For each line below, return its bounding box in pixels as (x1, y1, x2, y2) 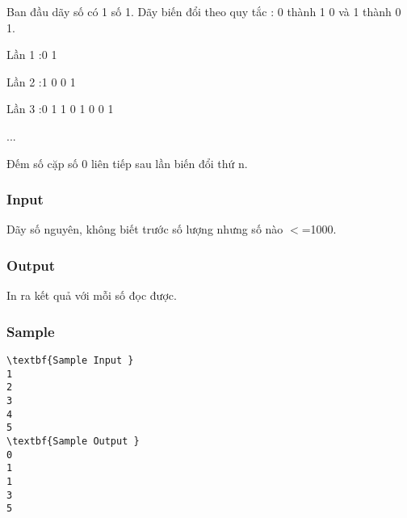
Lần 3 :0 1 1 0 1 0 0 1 (6, 100, 114, 117)
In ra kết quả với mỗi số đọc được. (6, 287, 177, 304)
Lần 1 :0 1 (6, 46, 57, 63)
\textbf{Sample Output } (6, 435, 140, 447)
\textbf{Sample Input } (6, 355, 134, 366)
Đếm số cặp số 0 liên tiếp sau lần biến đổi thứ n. (6, 154, 248, 171)
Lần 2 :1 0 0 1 (6, 73, 76, 90)
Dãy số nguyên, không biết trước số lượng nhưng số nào (6, 221, 283, 238)
